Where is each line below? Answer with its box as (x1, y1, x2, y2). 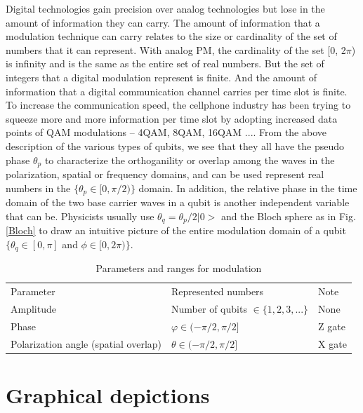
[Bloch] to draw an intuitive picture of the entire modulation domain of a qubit (6, 223, 346, 238)
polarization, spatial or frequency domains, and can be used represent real (6, 166, 324, 181)
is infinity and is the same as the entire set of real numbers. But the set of (6, 56, 324, 71)
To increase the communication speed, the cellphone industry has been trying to (6, 97, 351, 112)
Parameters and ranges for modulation (95, 261, 262, 276)
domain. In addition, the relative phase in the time (138, 180, 357, 195)
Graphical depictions (6, 380, 210, 409)
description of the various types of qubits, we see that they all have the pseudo (6, 138, 344, 153)
